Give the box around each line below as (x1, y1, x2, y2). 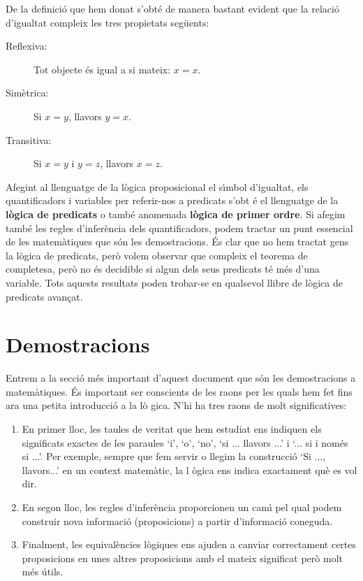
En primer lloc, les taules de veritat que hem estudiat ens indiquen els (22, 422, 322, 436)
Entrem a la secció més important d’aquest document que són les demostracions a (6, 371, 356, 385)
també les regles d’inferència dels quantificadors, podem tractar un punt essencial (6, 220, 353, 235)
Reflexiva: (6, 38, 47, 53)
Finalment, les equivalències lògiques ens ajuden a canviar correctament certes (22, 537, 357, 552)
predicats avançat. (6, 289, 83, 303)
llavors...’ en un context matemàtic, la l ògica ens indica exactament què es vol (22, 462, 357, 477)
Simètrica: (6, 85, 49, 100)
